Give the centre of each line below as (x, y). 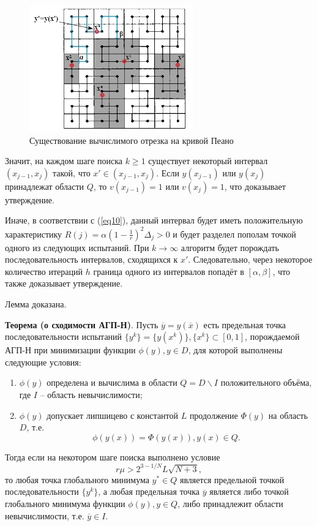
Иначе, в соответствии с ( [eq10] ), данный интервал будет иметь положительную (154, 220)
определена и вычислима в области (112, 382)
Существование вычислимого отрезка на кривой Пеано (132, 140)
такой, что (72, 172)
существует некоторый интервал (208, 161)
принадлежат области (45, 186)
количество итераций (44, 271)
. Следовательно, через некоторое (250, 259)
